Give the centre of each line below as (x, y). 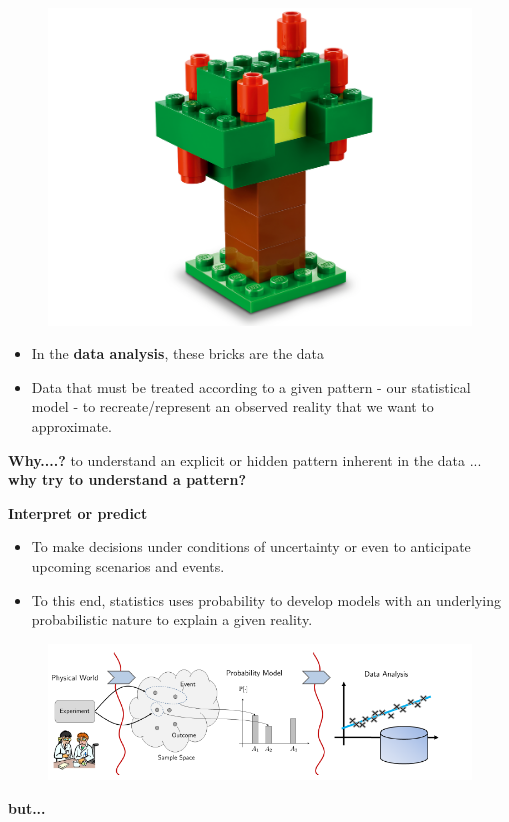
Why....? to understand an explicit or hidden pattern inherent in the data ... (245, 459)
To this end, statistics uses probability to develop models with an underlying (266, 599)
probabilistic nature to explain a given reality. (172, 619)
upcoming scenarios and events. (128, 565)
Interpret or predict (78, 512)
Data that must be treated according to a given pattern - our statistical (251, 386)
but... (27, 807)
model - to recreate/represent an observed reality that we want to (232, 406)
